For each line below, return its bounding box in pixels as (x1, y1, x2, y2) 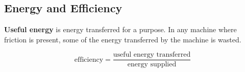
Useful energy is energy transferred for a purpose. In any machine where (4, 24, 237, 35)
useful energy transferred (113, 51, 191, 59)
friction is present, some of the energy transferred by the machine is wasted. (4, 34, 241, 44)
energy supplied (127, 61, 177, 68)
